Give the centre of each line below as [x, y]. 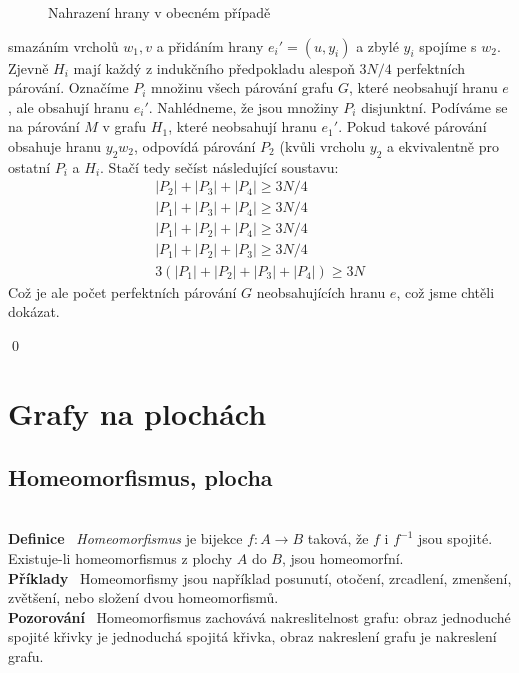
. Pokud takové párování [412, 126]
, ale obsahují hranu [69, 106]
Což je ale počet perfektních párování [122, 291]
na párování [44, 126]
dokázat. [34, 311]
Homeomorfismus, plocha [140, 477]
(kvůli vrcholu [322, 145]
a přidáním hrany [210, 45]
